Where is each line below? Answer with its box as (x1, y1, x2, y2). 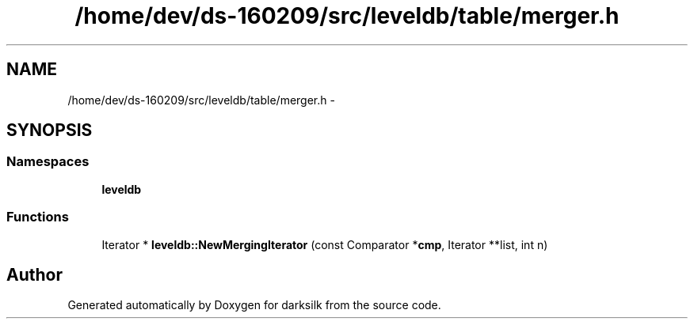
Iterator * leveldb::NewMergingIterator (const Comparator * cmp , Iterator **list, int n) (101, 237, 548, 251)
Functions (6, 209, 69, 225)
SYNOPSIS (6, 120, 93, 141)
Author (6, 264, 63, 285)
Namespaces (6, 153, 90, 170)
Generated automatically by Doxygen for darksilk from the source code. (67, 298, 441, 312)
